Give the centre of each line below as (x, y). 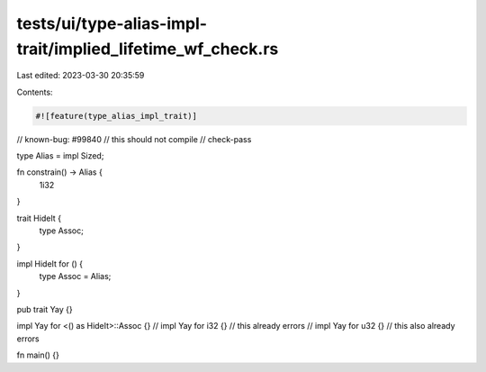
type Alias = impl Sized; (60, 156)
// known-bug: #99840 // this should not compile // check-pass (134, 139)
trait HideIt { (39, 218)
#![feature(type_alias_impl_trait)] (117, 116)
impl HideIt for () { (50, 263)
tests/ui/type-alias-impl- (112, 23)
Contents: (35, 92)
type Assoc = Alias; (75, 277)
